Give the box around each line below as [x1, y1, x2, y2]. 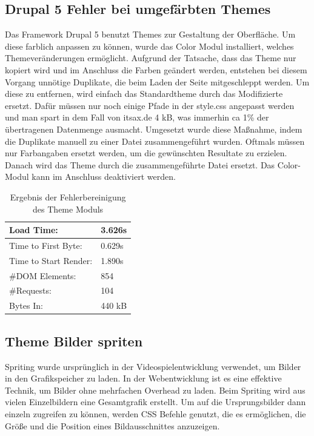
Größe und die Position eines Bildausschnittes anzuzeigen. [5, 419, 220, 432]
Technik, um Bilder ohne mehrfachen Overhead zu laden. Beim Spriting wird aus [5, 383, 306, 396]
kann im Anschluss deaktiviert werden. [32, 170, 176, 183]
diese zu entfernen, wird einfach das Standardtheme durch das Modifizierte [5, 87, 283, 100]
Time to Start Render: [9, 254, 93, 266]
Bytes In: [9, 299, 43, 312]
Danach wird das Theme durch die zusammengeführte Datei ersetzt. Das [5, 158, 275, 171]
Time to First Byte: [9, 239, 82, 251]
